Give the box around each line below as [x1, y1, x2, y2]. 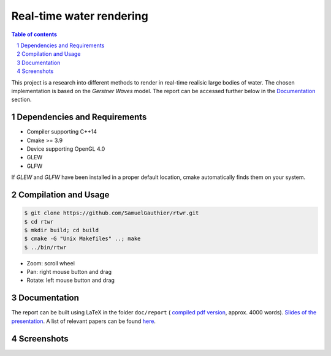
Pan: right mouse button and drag [26, 268, 112, 276]
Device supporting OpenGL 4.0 [26, 145, 105, 153]
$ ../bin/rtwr [24, 244, 67, 251]
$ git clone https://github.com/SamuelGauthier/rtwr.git [24, 210, 199, 217]
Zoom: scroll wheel [26, 259, 75, 267]
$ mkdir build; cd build [24, 227, 99, 233]
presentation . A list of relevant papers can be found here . [11, 317, 156, 325]
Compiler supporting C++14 [26, 128, 97, 135]
